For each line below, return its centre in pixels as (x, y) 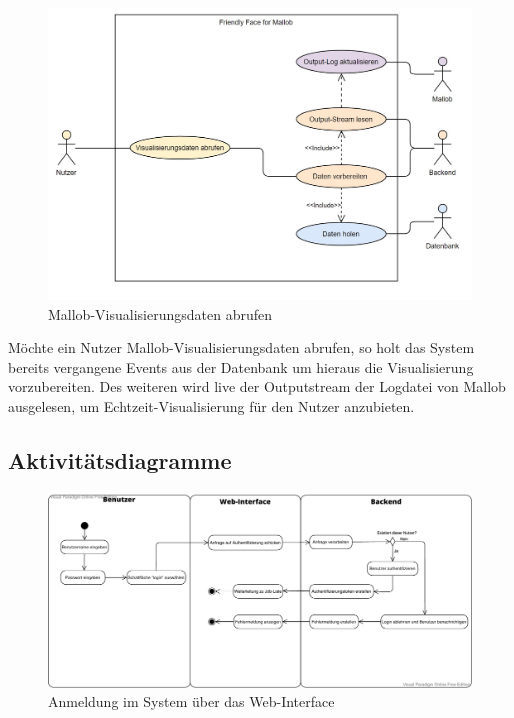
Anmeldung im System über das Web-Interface (191, 701)
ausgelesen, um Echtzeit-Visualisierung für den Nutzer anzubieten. (211, 405)
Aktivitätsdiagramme (120, 459)
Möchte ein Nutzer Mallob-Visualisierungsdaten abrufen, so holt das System (241, 347)
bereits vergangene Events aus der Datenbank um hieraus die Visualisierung (241, 366)
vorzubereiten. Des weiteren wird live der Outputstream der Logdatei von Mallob (257, 386)
